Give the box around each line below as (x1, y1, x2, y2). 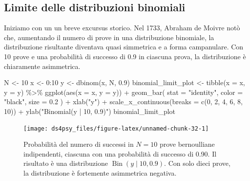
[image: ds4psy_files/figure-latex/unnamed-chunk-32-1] (23, 125, 209, 132)
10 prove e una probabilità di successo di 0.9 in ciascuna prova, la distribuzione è (4, 51, 246, 61)
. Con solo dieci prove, (164, 158, 230, 168)
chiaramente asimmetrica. (4, 61, 81, 71)
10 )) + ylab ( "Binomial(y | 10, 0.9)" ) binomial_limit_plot (4, 106, 176, 116)
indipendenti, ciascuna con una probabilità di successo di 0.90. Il (23, 148, 217, 158)
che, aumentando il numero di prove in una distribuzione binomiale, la (4, 32, 214, 42)
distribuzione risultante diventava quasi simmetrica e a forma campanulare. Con (4, 42, 244, 52)
